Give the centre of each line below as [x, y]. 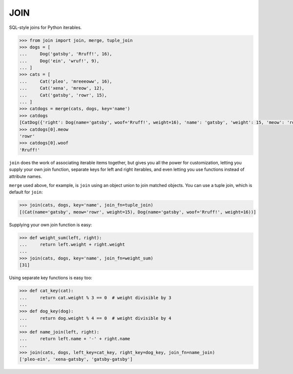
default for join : [26, 192]
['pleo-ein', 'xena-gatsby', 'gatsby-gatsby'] [76, 359]
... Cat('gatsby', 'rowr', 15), [63, 95]
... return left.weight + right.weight [72, 245]
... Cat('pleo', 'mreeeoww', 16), [66, 81]
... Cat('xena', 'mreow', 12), [62, 88]
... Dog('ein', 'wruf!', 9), [59, 61]
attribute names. [26, 176]
